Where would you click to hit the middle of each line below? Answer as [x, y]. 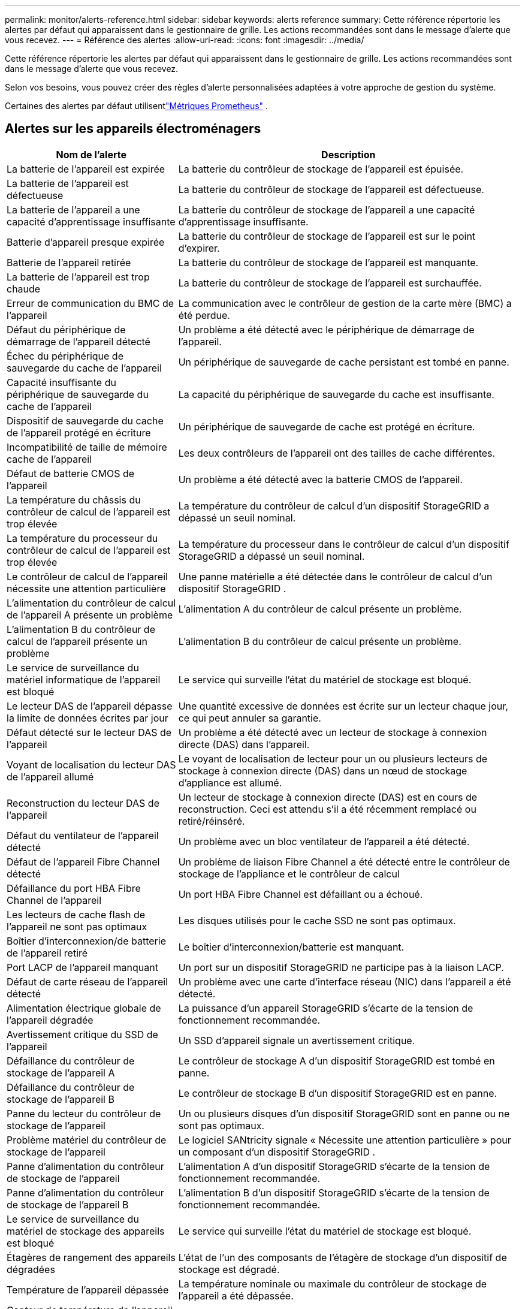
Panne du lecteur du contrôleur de [84, 1113]
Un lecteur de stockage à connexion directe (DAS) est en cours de [328, 797]
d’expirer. [199, 248]
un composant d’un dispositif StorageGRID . [277, 1152]
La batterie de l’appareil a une [73, 209]
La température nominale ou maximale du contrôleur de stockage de [333, 1284]
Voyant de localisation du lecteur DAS [91, 764]
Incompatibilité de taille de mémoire [87, 447]
